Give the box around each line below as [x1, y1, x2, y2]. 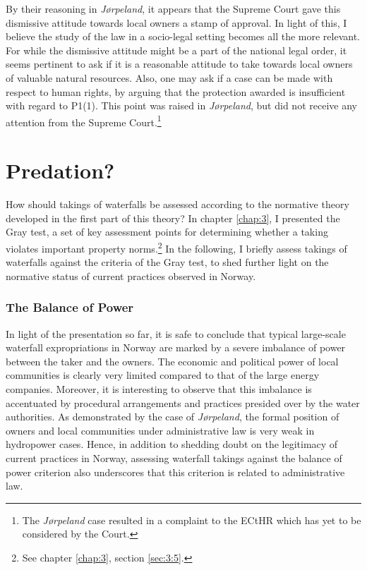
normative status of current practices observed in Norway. [6, 268, 256, 283]
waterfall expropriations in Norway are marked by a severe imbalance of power [6, 340, 346, 355]
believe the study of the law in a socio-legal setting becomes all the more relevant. [6, 29, 360, 44]
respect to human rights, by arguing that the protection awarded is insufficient [6, 84, 346, 99]
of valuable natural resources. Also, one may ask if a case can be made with [6, 70, 333, 85]
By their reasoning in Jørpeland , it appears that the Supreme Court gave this [6, 1, 341, 16]
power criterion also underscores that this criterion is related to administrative [6, 464, 345, 479]
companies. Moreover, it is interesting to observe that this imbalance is [6, 381, 312, 396]
